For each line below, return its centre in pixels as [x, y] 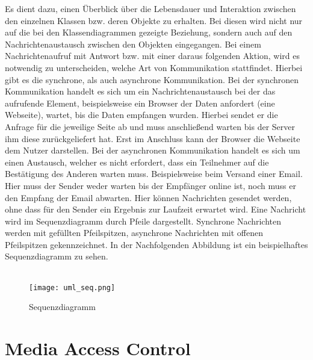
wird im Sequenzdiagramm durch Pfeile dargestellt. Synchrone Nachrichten [143, 221]
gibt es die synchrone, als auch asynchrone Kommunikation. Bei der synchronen [152, 79]
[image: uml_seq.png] [72, 287]
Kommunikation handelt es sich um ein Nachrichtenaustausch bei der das [140, 91]
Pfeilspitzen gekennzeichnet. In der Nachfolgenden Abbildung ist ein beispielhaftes [156, 244]
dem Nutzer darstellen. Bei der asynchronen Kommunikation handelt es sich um [153, 150]
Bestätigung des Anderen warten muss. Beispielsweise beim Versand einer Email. [154, 174]
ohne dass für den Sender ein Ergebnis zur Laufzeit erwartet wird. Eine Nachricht [156, 209]
